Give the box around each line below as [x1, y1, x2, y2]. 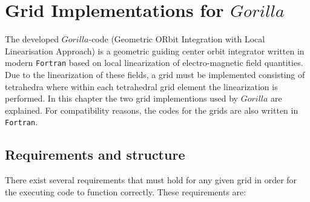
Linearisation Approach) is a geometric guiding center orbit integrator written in [5, 44, 305, 57]
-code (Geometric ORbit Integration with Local [88, 33, 265, 45]
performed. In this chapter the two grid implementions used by [5, 92, 238, 105]
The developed [5, 33, 59, 45]
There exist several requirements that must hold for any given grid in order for [5, 174, 297, 186]
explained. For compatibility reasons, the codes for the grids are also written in [5, 103, 298, 116]
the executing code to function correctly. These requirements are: [5, 185, 246, 198]
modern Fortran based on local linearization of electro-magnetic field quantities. [5, 56, 303, 69]
